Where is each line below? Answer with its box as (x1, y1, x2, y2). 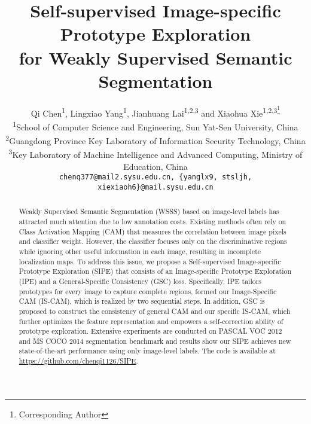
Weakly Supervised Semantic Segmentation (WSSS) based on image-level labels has (19, 206, 279, 216)
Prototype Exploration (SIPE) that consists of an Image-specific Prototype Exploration (19, 266, 292, 276)
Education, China (123, 160, 188, 172)
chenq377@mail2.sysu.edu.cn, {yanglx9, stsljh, (59, 173, 252, 182)
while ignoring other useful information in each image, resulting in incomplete (19, 246, 261, 256)
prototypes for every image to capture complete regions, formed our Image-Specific (19, 286, 277, 296)
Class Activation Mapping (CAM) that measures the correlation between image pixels (19, 226, 286, 236)
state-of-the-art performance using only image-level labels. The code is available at (19, 346, 276, 356)
